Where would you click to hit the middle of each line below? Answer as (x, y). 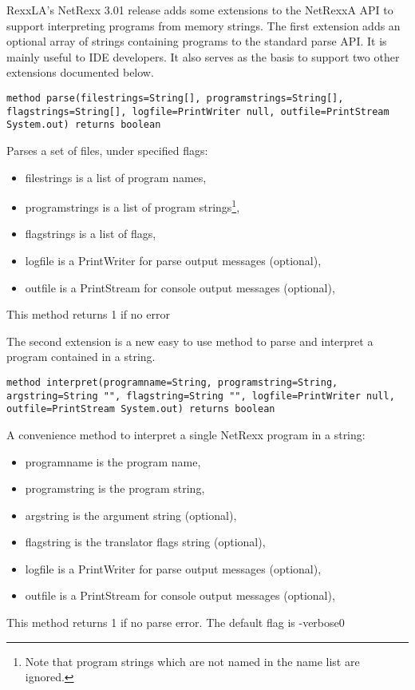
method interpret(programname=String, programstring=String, (172, 382)
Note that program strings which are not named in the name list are (192, 661)
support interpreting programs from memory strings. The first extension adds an (204, 25)
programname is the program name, (113, 461)
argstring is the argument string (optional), (131, 515)
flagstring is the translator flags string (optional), (145, 542)
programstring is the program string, (115, 488)
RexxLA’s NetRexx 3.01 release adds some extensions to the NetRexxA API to (200, 10)
